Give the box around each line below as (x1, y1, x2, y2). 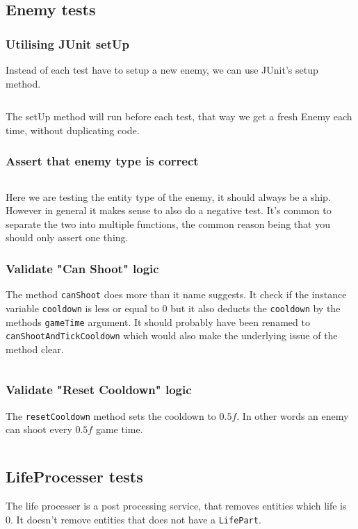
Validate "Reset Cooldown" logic (6, 381, 192, 398)
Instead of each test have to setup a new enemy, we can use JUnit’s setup (6, 63, 318, 76)
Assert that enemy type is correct (6, 152, 199, 170)
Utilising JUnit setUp (6, 35, 129, 52)
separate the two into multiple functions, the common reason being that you (6, 216, 330, 231)
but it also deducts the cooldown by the (170, 300, 341, 315)
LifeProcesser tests (6, 466, 143, 487)
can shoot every (6, 422, 72, 437)
